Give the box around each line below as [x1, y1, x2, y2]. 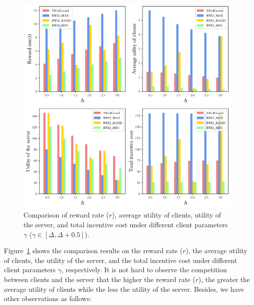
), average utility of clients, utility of [112, 210, 221, 220]
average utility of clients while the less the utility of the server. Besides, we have [4, 283, 244, 294]
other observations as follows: [4, 293, 92, 304]
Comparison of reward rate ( [23, 210, 109, 220]
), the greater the [198, 274, 250, 284]
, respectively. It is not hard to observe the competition [61, 264, 227, 275]
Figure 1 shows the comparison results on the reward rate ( [4, 245, 183, 256]
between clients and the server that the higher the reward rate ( [4, 274, 196, 284]
